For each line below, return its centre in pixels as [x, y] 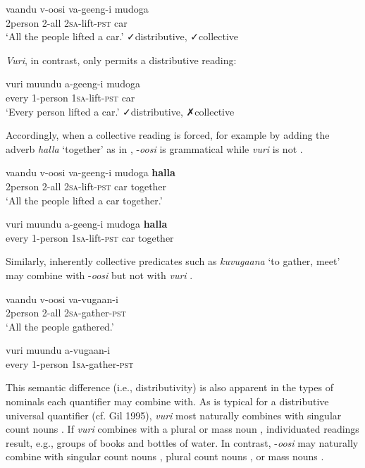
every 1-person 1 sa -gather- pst [70, 363]
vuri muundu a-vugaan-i [58, 350]
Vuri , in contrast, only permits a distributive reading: [121, 60]
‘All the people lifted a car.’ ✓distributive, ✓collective [122, 36]
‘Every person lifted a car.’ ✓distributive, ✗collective [120, 111]
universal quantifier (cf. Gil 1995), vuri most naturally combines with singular [174, 415]
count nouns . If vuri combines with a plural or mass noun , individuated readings [182, 429]
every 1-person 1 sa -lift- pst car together [90, 237]
